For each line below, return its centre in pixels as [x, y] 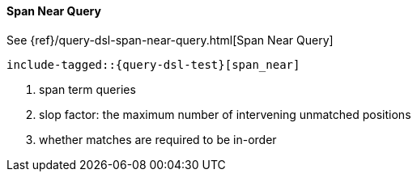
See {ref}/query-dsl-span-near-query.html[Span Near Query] [170, 40]
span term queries [87, 89]
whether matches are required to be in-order [158, 139]
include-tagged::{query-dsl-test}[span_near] [153, 64]
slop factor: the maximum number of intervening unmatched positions [225, 114]
